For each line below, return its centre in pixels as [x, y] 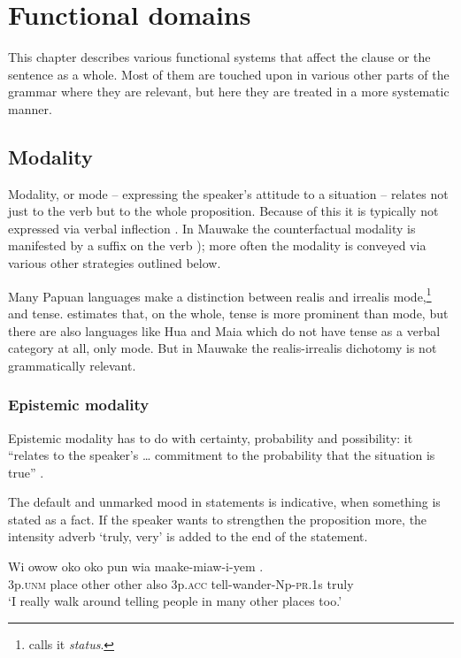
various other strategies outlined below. [115, 263]
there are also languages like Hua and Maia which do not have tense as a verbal [224, 330]
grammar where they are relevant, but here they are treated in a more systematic [229, 92]
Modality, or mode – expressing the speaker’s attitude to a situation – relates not [228, 193]
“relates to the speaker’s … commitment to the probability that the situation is [222, 455]
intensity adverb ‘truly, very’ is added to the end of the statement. [188, 536]
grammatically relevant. [72, 365]
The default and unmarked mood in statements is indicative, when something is [224, 502]
